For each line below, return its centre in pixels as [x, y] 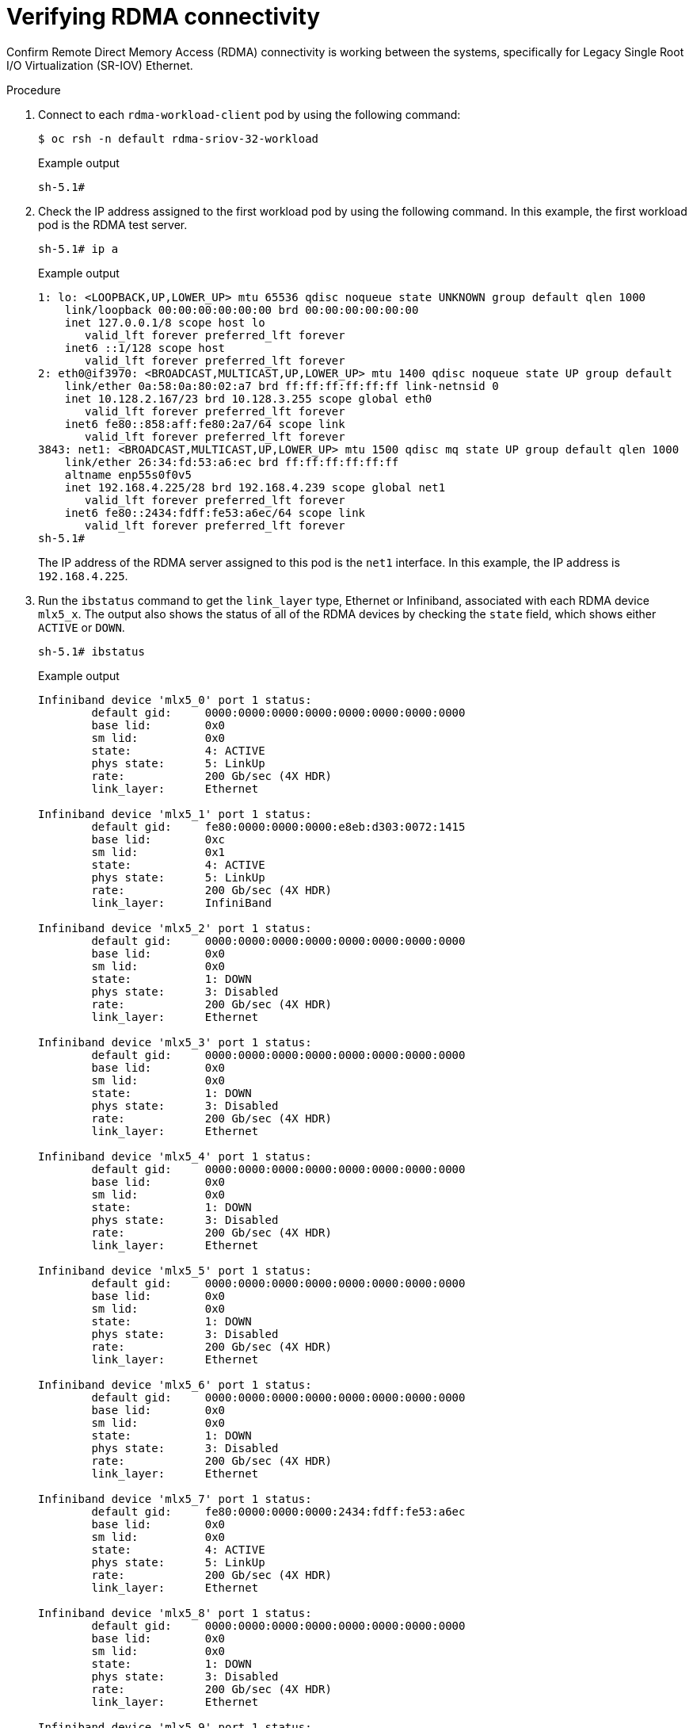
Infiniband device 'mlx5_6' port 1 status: [175, 1384]
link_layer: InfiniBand [182, 902]
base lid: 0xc [158, 839]
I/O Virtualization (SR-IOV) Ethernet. [100, 65]
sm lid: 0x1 [158, 852]
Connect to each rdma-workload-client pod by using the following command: [249, 114]
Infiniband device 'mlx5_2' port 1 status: [175, 928]
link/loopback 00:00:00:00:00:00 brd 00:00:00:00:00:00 [242, 310]
